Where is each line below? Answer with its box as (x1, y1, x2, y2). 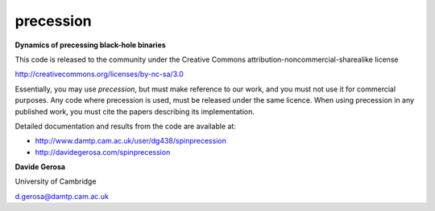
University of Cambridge (14, 177, 97, 186)
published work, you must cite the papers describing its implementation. (14, 107, 255, 116)
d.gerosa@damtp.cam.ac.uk (14, 191, 109, 201)
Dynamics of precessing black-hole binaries (14, 40, 167, 50)
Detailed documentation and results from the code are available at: (14, 121, 237, 131)
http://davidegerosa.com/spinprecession (35, 147, 171, 156)
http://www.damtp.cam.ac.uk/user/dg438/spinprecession (35, 136, 227, 146)
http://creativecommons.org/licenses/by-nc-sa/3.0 (14, 69, 184, 79)
